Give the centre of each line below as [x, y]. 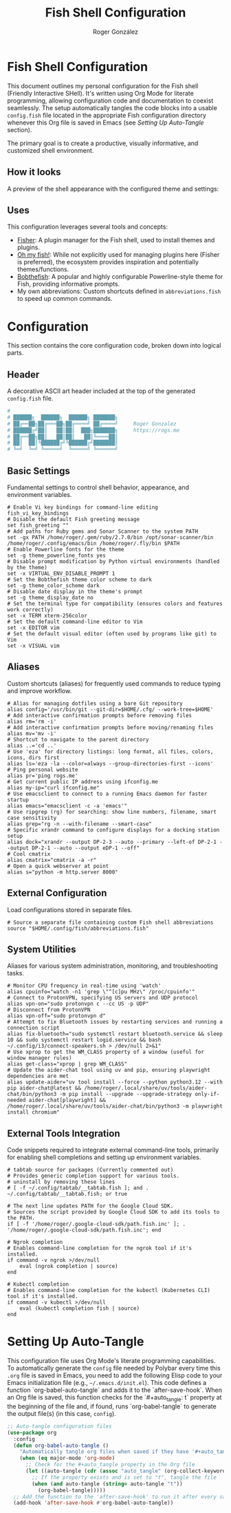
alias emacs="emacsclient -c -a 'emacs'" [67, 806]
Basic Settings [39, 470]
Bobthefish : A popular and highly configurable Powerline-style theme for [120, 277]
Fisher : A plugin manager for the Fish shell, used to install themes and [116, 240]
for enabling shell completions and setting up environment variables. [104, 1157]
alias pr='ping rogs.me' [43, 776]
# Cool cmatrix [29, 854]
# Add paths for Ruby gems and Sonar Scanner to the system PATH [102, 531]
